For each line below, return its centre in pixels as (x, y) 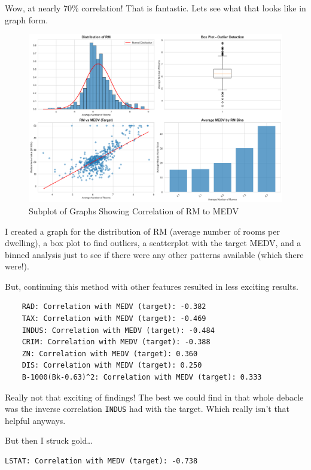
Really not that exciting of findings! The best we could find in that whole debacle (154, 397)
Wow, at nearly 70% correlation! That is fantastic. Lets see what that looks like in (155, 8)
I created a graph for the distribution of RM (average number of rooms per (142, 231)
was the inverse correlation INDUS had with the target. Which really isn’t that (147, 409)
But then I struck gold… (49, 440)
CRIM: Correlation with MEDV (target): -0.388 (116, 342)
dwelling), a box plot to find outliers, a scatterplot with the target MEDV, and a (153, 243)
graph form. (27, 19)
